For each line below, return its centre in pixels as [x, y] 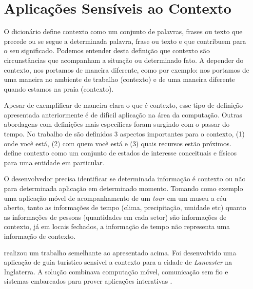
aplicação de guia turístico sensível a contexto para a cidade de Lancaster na [118, 262]
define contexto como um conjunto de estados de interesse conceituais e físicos [120, 153]
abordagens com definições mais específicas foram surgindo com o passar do [117, 124]
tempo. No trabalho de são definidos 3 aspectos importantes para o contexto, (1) [124, 134]
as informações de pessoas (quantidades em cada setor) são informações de [115, 217]
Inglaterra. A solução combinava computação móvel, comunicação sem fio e [116, 271]
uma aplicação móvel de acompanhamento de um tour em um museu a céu [115, 198]
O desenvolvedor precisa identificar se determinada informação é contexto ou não [125, 179]
